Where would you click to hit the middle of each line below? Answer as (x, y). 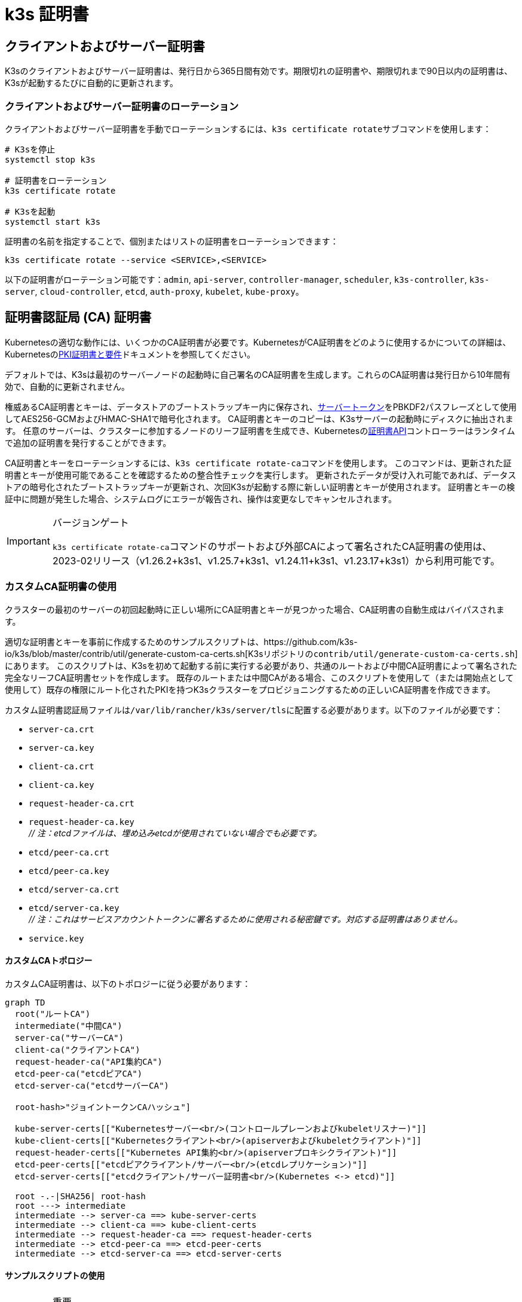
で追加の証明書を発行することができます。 (88, 442)
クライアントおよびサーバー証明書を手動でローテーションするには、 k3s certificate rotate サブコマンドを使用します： (248, 129)
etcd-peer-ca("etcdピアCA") (79, 1073)
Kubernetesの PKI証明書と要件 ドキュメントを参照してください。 (130, 354)
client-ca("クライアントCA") (77, 1049)
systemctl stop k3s (50, 159)
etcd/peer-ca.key (69, 871)
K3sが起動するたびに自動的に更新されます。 (92, 83)
